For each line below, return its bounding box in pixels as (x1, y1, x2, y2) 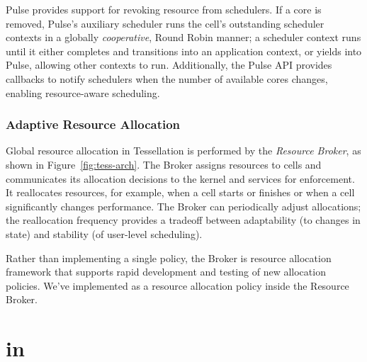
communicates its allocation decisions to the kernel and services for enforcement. (6, 171, 355, 186)
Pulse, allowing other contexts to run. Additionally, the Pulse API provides (6, 57, 332, 72)
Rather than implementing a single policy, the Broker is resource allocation (6, 250, 332, 265)
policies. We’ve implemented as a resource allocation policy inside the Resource (6, 278, 349, 293)
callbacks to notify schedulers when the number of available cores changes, (6, 71, 328, 86)
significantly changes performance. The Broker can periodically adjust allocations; (6, 198, 361, 213)
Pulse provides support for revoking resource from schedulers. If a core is (6, 2, 322, 16)
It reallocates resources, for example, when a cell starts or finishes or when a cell (6, 185, 355, 200)
